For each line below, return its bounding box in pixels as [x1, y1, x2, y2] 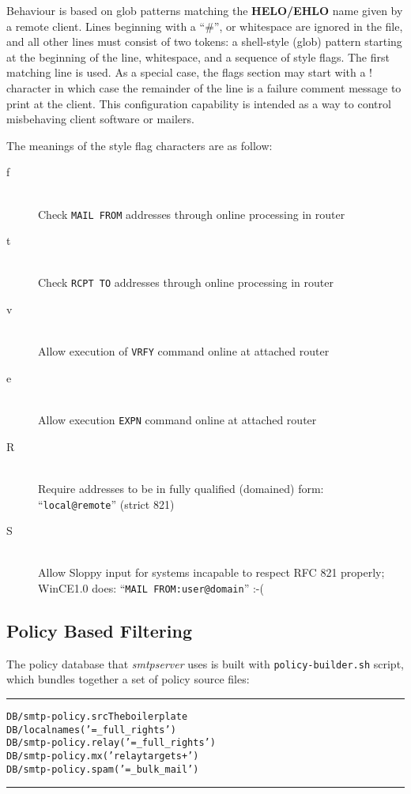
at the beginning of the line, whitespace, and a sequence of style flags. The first [6, 48, 390, 65]
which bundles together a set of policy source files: [6, 671, 250, 687]
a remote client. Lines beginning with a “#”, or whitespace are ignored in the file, [6, 17, 403, 34]
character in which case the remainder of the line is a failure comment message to [6, 79, 402, 96]
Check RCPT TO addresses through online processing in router [38, 274, 334, 291]
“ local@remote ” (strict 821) [38, 495, 175, 512]
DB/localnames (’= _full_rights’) [6, 724, 176, 736]
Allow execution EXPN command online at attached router [38, 412, 317, 428]
